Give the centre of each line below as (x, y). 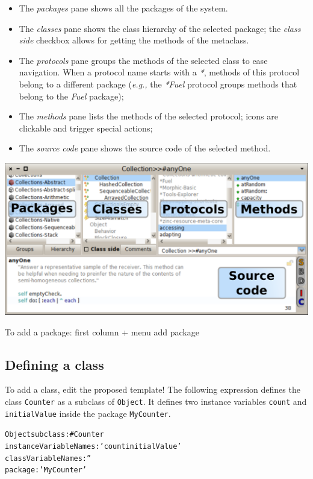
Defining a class (54, 364)
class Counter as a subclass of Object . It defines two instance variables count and (156, 401)
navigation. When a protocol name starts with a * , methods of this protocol (159, 72)
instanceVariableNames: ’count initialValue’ (93, 446)
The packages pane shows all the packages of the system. (123, 8)
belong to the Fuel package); (71, 96)
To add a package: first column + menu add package (102, 331)
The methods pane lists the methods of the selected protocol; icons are (148, 116)
